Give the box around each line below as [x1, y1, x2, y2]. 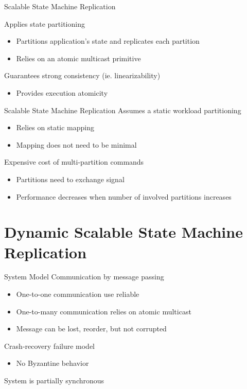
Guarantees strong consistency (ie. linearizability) [4, 70, 161, 81]
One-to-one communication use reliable [16, 289, 139, 299]
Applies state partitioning [4, 18, 85, 29]
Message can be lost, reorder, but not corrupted [16, 323, 167, 334]
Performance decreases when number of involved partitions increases [16, 191, 232, 202]
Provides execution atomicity [16, 87, 108, 98]
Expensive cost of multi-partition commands [4, 156, 144, 167]
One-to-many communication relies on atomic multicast [16, 306, 191, 316]
